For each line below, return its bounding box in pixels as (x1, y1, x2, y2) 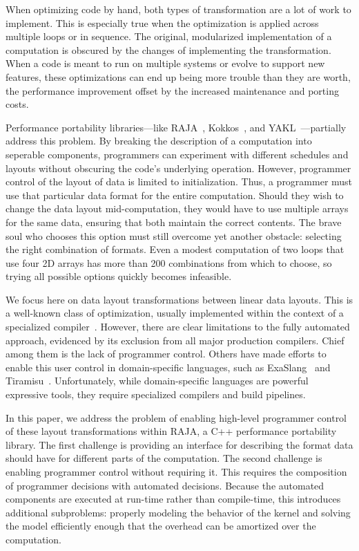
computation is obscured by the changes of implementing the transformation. (6, 42, 331, 57)
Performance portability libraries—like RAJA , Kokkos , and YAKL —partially (6, 120, 347, 134)
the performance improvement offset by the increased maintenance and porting (6, 83, 339, 97)
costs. (6, 97, 29, 111)
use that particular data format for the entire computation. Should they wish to (6, 187, 344, 202)
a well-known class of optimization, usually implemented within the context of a (6, 306, 344, 320)
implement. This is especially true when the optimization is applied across (6, 15, 319, 30)
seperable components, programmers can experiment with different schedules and (6, 147, 349, 161)
